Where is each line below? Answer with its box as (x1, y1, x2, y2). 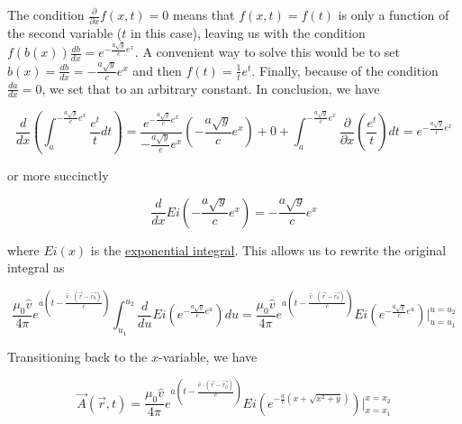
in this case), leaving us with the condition (131, 23, 366, 42)
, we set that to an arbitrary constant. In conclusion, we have (41, 78, 380, 97)
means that (173, 5, 235, 23)
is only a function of (338, 5, 449, 23)
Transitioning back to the (7, 346, 148, 365)
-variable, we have (158, 346, 258, 365)
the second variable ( (7, 23, 122, 42)
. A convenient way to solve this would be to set (134, 42, 401, 61)
